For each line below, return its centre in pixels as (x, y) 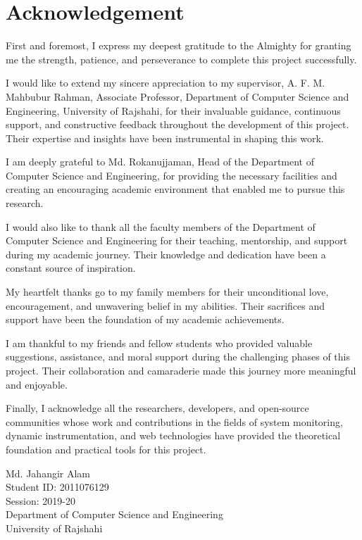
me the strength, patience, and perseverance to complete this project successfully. (181, 59)
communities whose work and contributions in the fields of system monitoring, (174, 421)
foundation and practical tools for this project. (106, 449)
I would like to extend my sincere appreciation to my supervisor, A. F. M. (166, 83)
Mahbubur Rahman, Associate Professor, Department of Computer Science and (177, 96)
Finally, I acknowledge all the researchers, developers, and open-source (157, 408)
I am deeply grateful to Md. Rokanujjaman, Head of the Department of (160, 162)
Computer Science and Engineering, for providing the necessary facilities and (171, 175)
